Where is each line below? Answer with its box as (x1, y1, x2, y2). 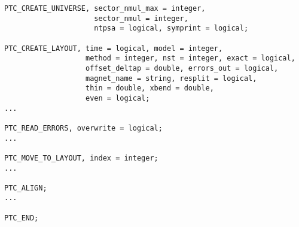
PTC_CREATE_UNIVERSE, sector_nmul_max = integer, (4, 4, 206, 13)
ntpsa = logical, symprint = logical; (94, 24, 249, 33)
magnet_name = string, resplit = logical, (86, 74, 257, 83)
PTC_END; (4, 213, 39, 222)
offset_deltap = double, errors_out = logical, (86, 63, 279, 72)
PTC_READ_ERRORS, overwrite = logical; (4, 123, 163, 132)
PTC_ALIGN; (4, 183, 47, 192)
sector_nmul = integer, (94, 14, 188, 23)
